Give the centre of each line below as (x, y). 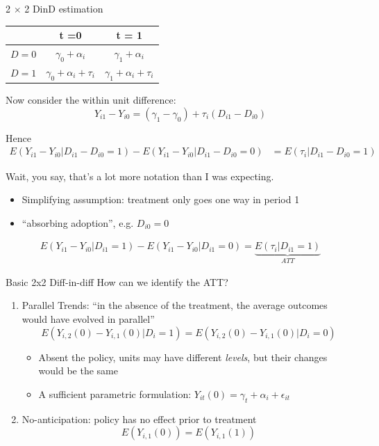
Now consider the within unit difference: (91, 100)
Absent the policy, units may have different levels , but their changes (183, 357)
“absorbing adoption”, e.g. (78, 222)
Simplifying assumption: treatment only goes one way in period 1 (161, 199)
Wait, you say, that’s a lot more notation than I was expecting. (140, 176)
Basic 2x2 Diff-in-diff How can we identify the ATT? (117, 281)
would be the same (78, 371)
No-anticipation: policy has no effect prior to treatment (139, 419)
